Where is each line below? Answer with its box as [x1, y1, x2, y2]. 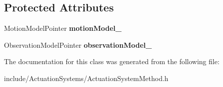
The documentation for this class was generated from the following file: [4, 56, 220, 67]
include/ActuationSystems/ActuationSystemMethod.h [4, 73, 168, 83]
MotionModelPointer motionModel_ [4, 23, 122, 33]
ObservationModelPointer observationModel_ [4, 39, 152, 50]
